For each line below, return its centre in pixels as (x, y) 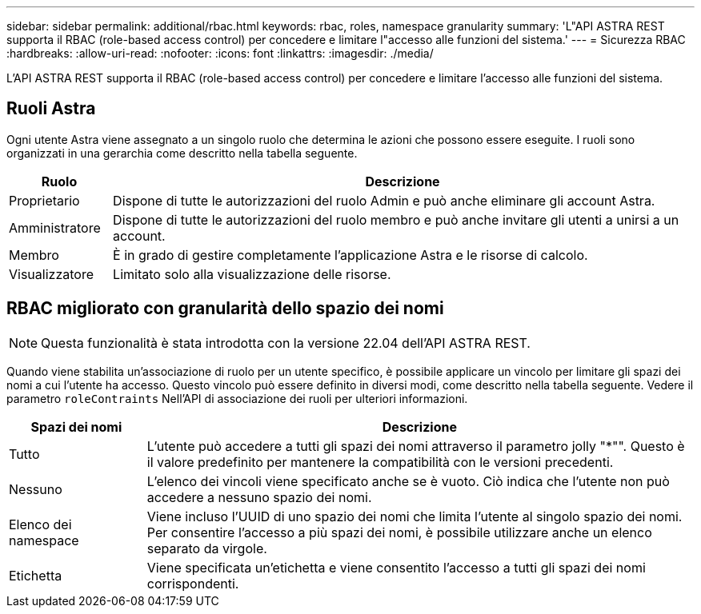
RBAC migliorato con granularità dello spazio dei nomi (225, 309)
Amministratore (55, 227)
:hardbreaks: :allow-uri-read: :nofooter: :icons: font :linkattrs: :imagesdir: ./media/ (220, 53)
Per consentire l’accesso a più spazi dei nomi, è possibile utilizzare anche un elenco (399, 532)
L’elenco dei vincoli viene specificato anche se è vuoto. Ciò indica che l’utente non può (408, 481)
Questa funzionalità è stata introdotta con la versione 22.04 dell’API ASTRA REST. (286, 343)
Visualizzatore (51, 274)
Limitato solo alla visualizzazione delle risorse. (252, 274)
